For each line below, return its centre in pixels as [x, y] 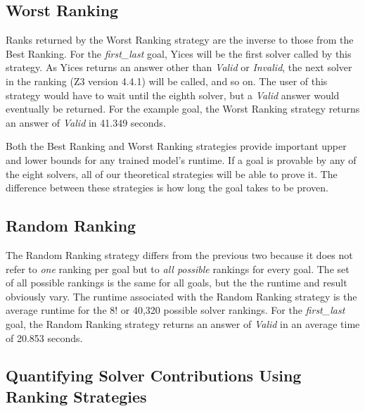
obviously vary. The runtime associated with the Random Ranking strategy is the [181, 296]
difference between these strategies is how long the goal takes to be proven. [167, 188]
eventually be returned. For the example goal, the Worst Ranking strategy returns [183, 109]
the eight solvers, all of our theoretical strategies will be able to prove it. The [172, 173]
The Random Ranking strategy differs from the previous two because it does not [179, 254]
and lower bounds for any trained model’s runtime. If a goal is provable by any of [181, 159]
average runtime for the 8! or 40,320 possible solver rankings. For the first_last [175, 310]
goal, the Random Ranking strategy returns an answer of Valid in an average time [183, 323]
